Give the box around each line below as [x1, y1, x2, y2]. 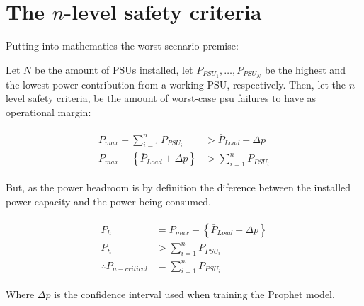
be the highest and [264, 62, 346, 76]
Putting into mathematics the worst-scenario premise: [6, 38, 239, 53]
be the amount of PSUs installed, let [34, 62, 193, 76]
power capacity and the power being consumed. [6, 194, 211, 209]
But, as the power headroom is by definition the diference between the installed [6, 180, 351, 195]
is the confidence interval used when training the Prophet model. [54, 287, 335, 302]
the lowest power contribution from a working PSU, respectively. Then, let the [6, 76, 346, 91]
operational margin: [6, 104, 91, 119]
